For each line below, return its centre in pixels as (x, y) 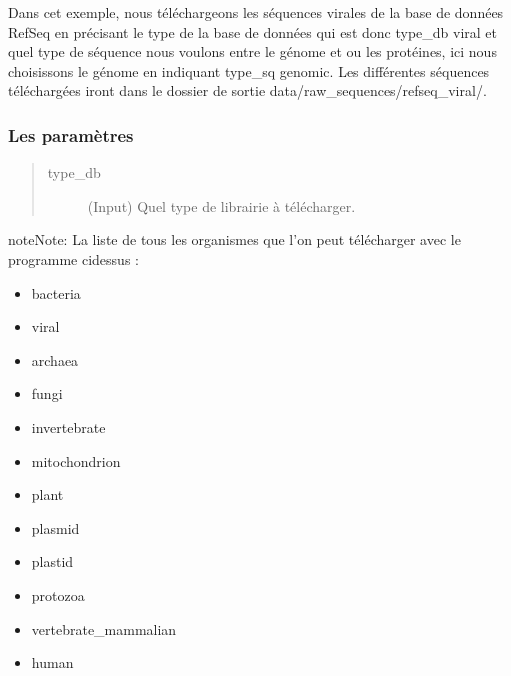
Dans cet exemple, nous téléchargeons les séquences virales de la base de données (256, 12)
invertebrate (68, 426)
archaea (55, 359)
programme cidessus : (73, 258)
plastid (52, 561)
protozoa (58, 594)
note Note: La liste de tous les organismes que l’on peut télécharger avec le (234, 239)
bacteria (56, 292)
